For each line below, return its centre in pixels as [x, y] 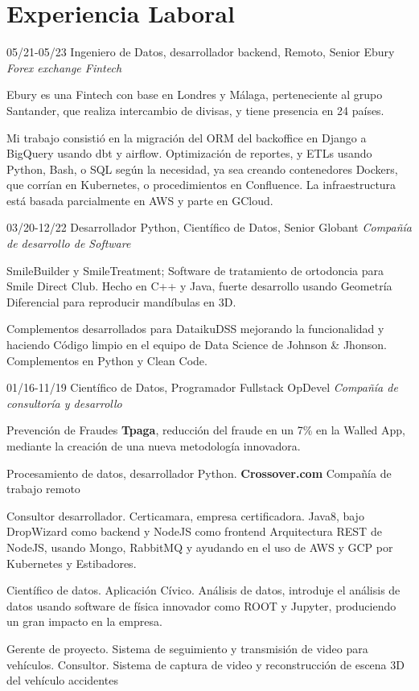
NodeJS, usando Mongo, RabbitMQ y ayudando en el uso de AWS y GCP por [200, 547]
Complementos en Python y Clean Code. [107, 360]
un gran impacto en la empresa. [84, 621]
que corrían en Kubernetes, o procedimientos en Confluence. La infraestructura [201, 185]
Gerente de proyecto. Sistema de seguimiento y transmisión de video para [187, 648]
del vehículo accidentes [62, 680]
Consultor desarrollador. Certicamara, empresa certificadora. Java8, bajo [185, 515]
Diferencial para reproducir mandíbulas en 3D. [121, 301]
